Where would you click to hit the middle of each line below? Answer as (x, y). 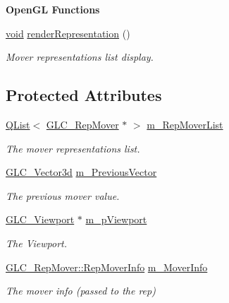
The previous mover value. (63, 195)
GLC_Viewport (40, 219)
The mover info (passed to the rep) (81, 291)
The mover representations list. (73, 148)
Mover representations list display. (80, 57)
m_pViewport (116, 219)
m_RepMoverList (185, 124)
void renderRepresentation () (68, 33)
